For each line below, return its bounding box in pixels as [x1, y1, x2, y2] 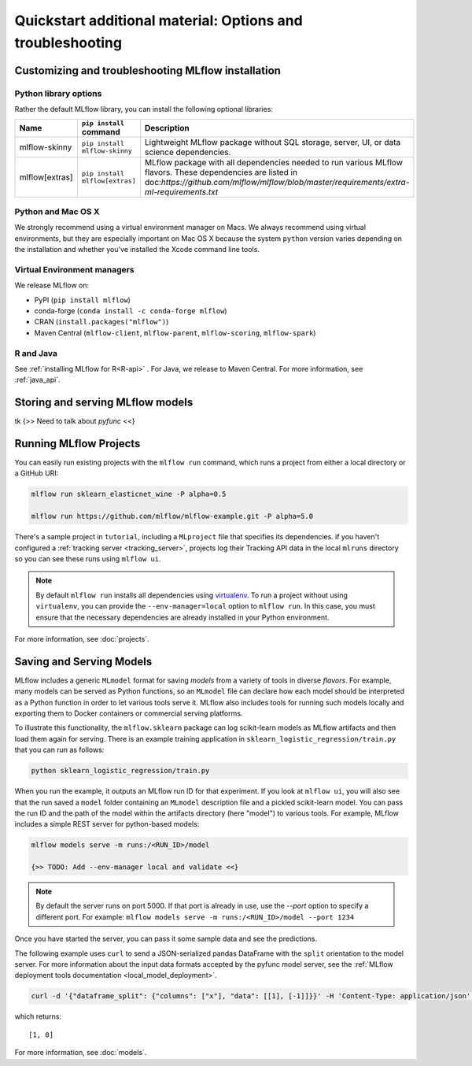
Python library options [14, 87, 102, 98]
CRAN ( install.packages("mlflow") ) [34, 317, 169, 327]
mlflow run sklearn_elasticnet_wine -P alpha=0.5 [31, 490, 227, 499]
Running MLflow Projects [14, 437, 141, 450]
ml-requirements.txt [144, 186, 219, 197]
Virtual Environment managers [14, 264, 135, 275]
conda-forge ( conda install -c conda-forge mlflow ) [34, 305, 227, 315]
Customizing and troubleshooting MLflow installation [14, 64, 281, 77]
